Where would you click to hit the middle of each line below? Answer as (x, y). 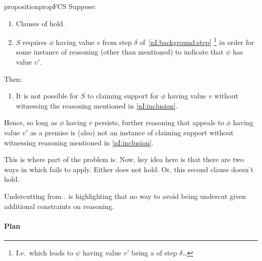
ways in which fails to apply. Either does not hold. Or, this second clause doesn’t (129, 169)
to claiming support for (123, 96)
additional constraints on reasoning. (59, 206)
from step (117, 42)
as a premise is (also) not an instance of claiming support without (132, 132)
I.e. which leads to (45, 252)
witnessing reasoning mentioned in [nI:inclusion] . (79, 142)
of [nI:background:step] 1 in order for (197, 41)
